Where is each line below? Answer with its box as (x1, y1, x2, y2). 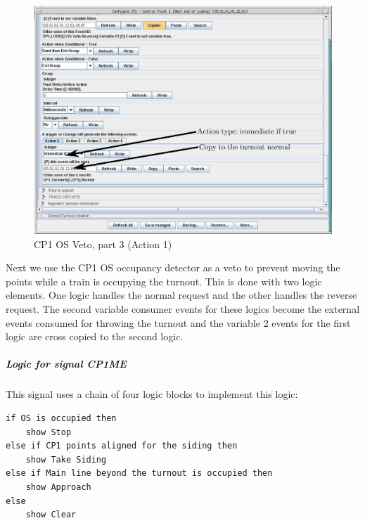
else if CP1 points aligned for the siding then (6, 441, 238, 451)
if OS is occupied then (6, 413, 117, 423)
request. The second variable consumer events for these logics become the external (6, 302, 360, 316)
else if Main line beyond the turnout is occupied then (6, 468, 273, 479)
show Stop (25, 427, 72, 437)
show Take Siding (25, 454, 107, 465)
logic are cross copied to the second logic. (6, 329, 184, 344)
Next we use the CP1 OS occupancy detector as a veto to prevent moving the (6, 260, 340, 275)
